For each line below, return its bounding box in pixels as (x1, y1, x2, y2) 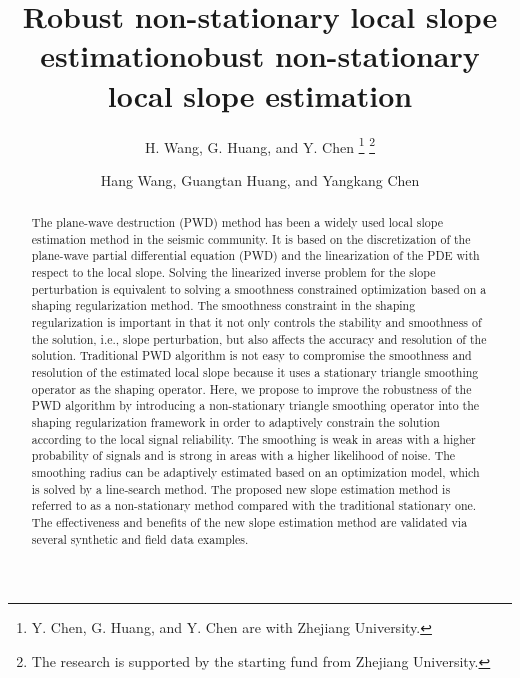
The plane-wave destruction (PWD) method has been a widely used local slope (31, 214, 443, 231)
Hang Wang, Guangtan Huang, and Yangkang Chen (100, 169, 420, 190)
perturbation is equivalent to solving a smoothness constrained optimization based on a (31, 280, 487, 297)
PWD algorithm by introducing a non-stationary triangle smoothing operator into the (31, 397, 480, 414)
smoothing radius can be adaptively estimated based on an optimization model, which (31, 463, 480, 480)
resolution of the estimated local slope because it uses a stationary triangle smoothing (31, 364, 479, 381)
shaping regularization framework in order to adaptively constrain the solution (31, 414, 440, 431)
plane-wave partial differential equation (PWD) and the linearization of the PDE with (31, 247, 480, 264)
